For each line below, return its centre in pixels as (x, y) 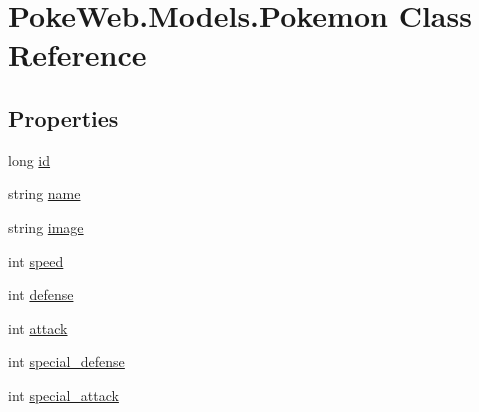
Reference (77, 54)
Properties (63, 117)
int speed (36, 260)
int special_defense (66, 361)
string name (44, 193)
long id (29, 159)
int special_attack (63, 394)
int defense (41, 294)
